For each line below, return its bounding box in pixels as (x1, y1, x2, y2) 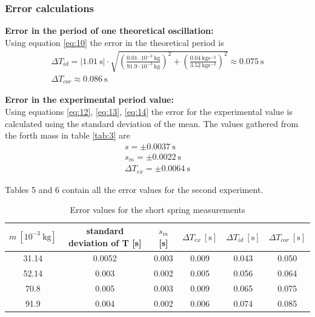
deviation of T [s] (68, 236, 142, 249)
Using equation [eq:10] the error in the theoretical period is (5, 36, 224, 48)
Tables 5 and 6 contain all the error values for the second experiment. (5, 183, 264, 195)
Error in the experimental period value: (5, 93, 174, 106)
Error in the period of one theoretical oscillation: (5, 24, 214, 37)
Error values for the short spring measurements (70, 203, 245, 216)
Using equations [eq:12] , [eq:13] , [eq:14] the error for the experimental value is (5, 105, 293, 118)
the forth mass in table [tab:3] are (5, 129, 130, 142)
